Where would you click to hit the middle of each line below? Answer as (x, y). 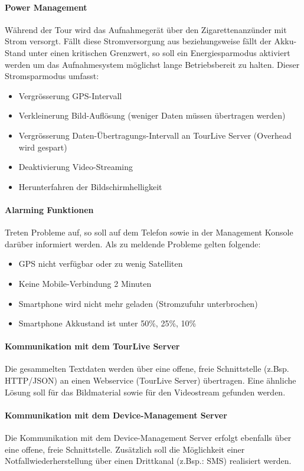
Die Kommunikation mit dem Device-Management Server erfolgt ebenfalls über (148, 438)
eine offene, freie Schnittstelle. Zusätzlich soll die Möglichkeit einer (125, 449)
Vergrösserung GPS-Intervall (70, 95)
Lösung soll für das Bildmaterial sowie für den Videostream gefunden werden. (145, 392)
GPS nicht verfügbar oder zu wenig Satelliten (101, 264)
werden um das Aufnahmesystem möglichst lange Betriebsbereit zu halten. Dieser (152, 64)
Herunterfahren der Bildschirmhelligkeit (90, 186)
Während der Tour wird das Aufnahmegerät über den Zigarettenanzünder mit (146, 29)
